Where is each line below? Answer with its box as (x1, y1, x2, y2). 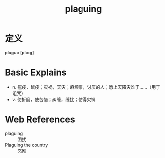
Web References (5, 114, 76, 125)
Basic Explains (5, 67, 67, 78)
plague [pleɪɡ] (5, 50, 34, 55)
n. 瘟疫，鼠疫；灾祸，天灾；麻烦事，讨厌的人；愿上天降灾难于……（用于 (12, 84, 161, 90)
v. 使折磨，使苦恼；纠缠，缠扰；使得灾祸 (12, 96, 96, 102)
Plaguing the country (5, 142, 48, 148)
